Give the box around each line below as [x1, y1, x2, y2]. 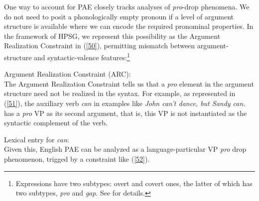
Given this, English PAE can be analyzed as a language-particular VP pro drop [4, 144, 247, 154]
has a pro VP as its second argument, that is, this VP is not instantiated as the [4, 107, 247, 118]
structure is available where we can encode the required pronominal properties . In [4, 21, 254, 31]
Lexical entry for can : [4, 134, 69, 144]
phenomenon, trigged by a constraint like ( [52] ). [4, 153, 150, 164]
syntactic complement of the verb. [4, 117, 108, 128]
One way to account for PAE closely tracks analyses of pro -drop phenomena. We [4, 1, 250, 11]
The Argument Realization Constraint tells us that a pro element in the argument [4, 78, 254, 89]
